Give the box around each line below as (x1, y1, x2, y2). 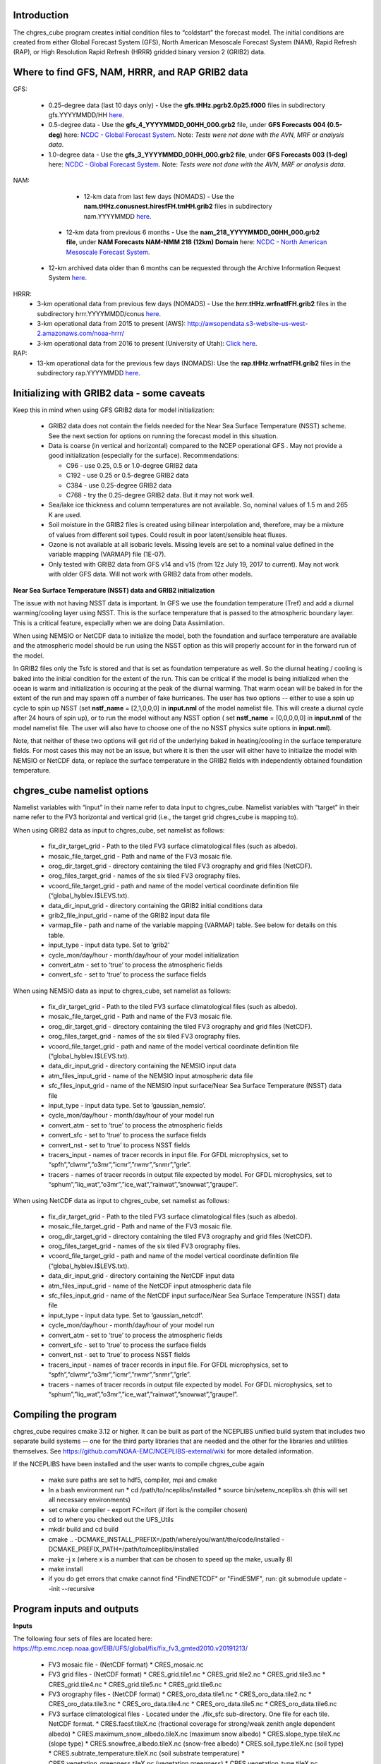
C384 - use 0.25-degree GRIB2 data (66, 481, 172, 490)
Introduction (13, 9, 69, 21)
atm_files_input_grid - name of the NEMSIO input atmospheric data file (48, 1071, 253, 1080)
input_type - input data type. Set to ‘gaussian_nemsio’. (48, 1101, 206, 1109)
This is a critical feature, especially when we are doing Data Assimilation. (13, 618, 225, 627)
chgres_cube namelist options (13, 784, 150, 797)
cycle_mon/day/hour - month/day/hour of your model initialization (48, 950, 239, 959)
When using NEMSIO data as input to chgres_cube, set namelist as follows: (13, 986, 231, 995)
